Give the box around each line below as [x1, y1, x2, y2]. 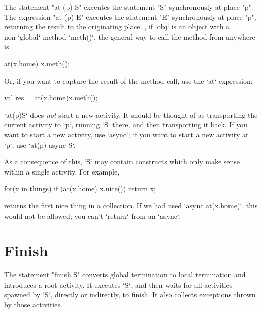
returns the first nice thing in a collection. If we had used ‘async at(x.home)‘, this [4, 200, 258, 211]
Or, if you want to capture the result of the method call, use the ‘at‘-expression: [4, 75, 253, 86]
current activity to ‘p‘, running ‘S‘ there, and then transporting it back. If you [4, 119, 248, 130]
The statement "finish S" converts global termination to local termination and [4, 269, 246, 280]
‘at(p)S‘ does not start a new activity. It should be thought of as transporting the [4, 109, 258, 120]
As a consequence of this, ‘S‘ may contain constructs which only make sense [4, 156, 240, 167]
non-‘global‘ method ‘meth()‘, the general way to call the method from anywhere [4, 31, 255, 42]
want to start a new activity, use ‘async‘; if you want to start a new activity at [4, 129, 249, 140]
